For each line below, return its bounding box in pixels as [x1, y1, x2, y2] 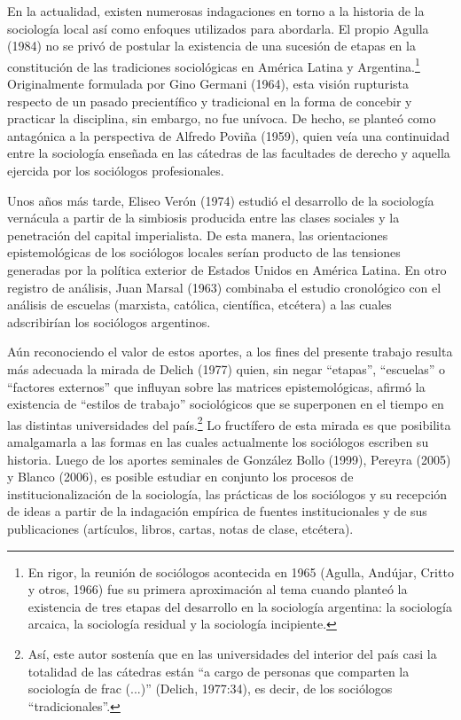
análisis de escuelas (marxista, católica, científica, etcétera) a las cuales [7, 295, 392, 314]
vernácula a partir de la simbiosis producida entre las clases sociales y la [7, 208, 400, 227]
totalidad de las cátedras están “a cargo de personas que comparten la [27, 661, 410, 680]
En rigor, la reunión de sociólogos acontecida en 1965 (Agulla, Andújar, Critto [27, 562, 454, 581]
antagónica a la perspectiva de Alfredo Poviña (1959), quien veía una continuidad [7, 126, 449, 145]
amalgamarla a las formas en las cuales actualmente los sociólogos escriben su [7, 432, 429, 450]
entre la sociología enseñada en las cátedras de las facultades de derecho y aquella [7, 144, 450, 162]
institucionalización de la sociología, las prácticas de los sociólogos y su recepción [7, 484, 448, 503]
